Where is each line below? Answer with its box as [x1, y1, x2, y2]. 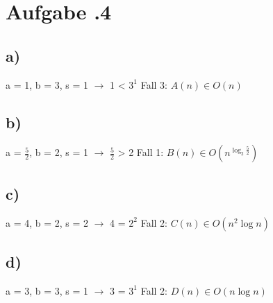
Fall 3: [140, 77, 168, 92]
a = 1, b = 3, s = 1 [6, 77, 89, 92]
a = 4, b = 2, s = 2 [6, 215, 89, 230]
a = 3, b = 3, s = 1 [6, 283, 89, 297]
